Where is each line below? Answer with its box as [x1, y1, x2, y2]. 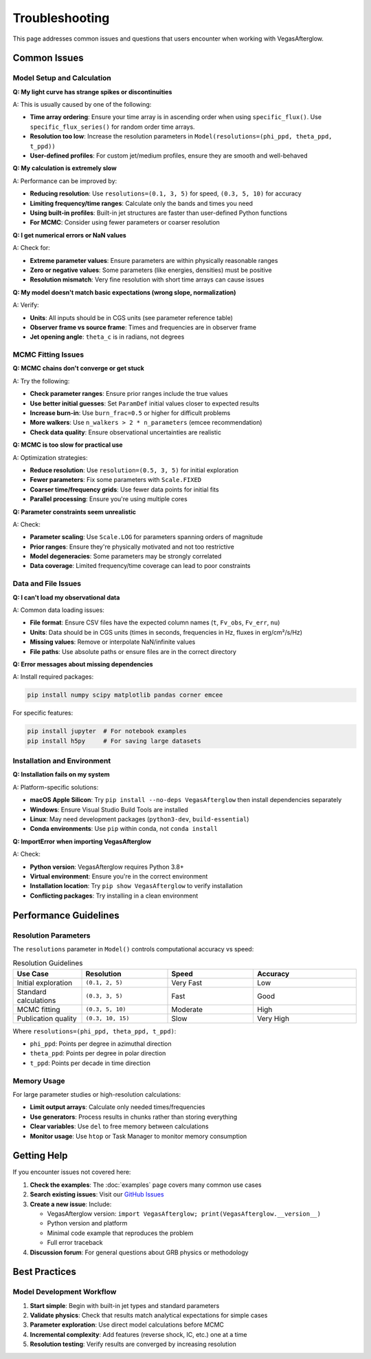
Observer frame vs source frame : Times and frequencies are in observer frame [30, 323, 257, 331]
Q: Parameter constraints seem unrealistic [12, 507, 137, 516]
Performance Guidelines [12, 909, 120, 921]
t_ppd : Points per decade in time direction [30, 1059, 150, 1067]
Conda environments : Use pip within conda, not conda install [30, 825, 218, 833]
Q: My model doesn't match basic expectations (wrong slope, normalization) [12, 288, 236, 296]
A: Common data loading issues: [12, 606, 104, 614]
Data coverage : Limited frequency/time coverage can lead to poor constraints [30, 562, 251, 570]
